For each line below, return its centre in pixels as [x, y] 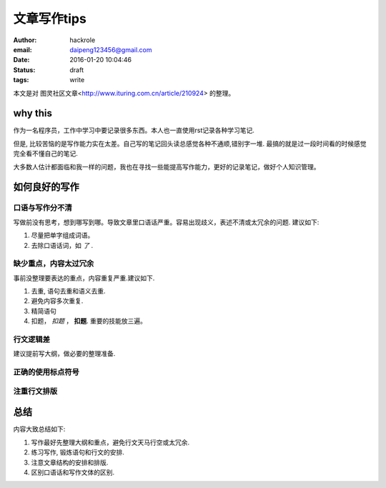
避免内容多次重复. [57, 301]
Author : [25, 40]
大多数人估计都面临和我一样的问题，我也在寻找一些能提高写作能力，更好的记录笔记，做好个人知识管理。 [167, 166]
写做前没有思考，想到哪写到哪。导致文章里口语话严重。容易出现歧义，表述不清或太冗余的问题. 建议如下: [166, 222]
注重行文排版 [35, 391]
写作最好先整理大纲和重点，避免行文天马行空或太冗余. [110, 442]
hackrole [83, 40]
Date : [21, 60]
